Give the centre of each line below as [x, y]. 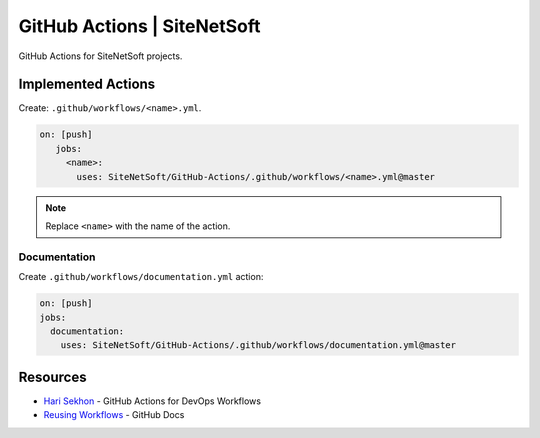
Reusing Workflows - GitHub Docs [114, 415]
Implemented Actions [87, 84]
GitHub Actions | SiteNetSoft [139, 26]
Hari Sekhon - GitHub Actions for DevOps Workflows [152, 401]
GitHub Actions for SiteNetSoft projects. [100, 56]
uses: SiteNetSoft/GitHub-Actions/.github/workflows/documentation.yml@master [258, 345]
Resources [52, 376]
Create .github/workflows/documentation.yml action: [141, 277]
